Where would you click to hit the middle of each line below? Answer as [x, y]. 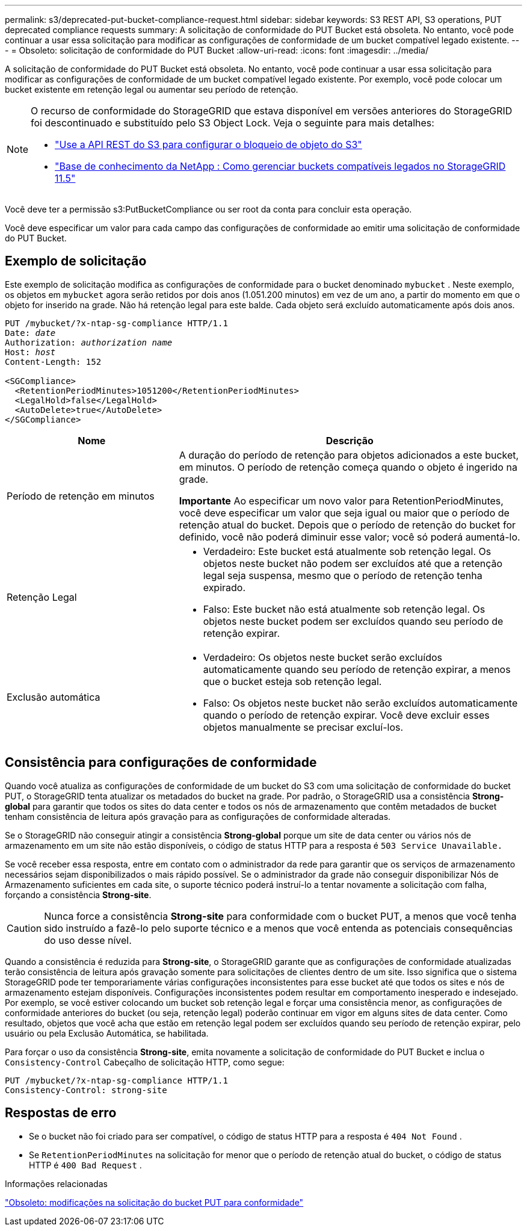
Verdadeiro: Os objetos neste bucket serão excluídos [323, 657]
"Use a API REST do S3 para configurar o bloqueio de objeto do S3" [208, 144]
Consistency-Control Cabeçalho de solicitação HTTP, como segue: [145, 1062]
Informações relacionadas [56, 1183]
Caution [24, 928]
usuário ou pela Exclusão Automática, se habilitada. [107, 1033]
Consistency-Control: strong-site [86, 1090]
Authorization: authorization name [89, 342]
